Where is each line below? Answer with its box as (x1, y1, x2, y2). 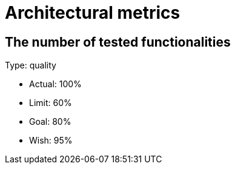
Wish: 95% (29, 135, 73, 146)
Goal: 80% (29, 116, 71, 127)
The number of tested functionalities (5, 34, 231, 50)
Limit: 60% (29, 98, 72, 108)
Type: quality (5, 60, 56, 71)
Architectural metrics (5, 2, 180, 23)
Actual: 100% (29, 79, 82, 90)
